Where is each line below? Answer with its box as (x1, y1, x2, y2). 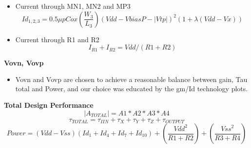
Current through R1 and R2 (15, 34, 99, 44)
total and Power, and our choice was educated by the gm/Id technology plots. (15, 83, 248, 94)
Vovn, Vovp (4, 58, 44, 68)
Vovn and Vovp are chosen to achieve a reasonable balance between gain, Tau (15, 74, 248, 84)
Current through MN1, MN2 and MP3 (15, 1, 131, 11)
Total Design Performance (4, 99, 94, 110)
